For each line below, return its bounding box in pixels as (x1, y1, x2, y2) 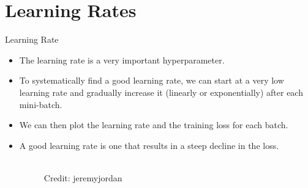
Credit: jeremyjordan (43, 171, 122, 184)
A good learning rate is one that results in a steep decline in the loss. (19, 139, 279, 151)
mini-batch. (19, 98, 62, 110)
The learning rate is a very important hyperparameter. (19, 53, 225, 66)
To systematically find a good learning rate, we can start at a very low (19, 74, 284, 87)
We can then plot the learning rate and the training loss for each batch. (19, 118, 288, 131)
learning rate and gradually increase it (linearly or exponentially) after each (19, 85, 303, 98)
